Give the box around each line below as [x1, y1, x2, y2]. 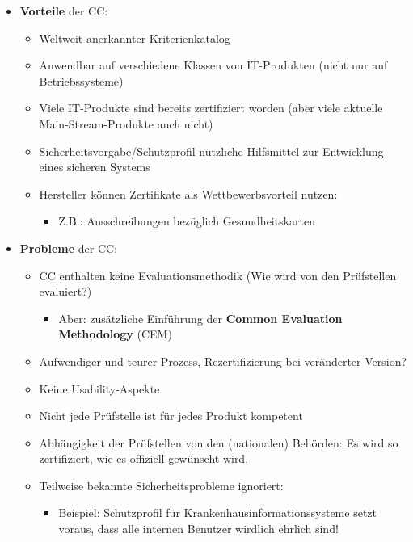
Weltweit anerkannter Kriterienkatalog [39, 29, 230, 46]
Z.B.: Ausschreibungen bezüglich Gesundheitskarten [58, 212, 316, 229]
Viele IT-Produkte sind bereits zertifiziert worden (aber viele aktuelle [39, 99, 383, 116]
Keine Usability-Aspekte [39, 380, 160, 397]
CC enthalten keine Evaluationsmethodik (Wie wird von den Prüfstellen [39, 267, 397, 284]
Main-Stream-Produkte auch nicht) [39, 115, 213, 132]
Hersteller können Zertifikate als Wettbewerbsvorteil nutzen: [39, 185, 338, 202]
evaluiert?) [39, 283, 92, 300]
